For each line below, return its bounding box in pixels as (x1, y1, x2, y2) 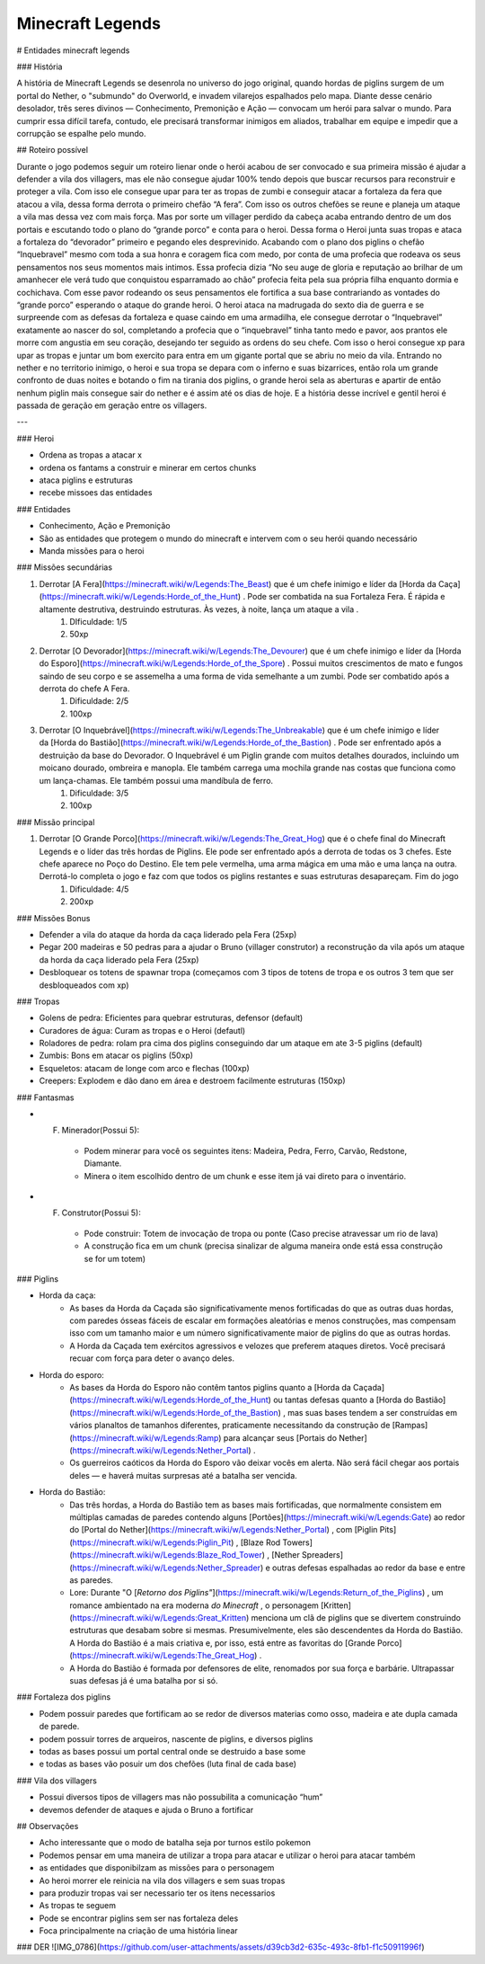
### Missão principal (16, 816, 95, 827)
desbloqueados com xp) (39, 980, 129, 991)
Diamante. (84, 1158, 122, 1169)
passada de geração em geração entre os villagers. (16, 400, 207, 411)
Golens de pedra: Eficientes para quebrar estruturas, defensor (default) (39, 1012, 304, 1024)
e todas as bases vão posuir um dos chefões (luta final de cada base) (39, 1758, 296, 1770)
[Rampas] (392, 1420, 428, 1431)
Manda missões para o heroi (39, 546, 145, 556)
